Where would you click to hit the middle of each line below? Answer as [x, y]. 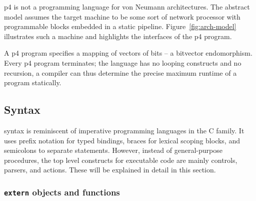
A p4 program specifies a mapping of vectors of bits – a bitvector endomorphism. [128, 53]
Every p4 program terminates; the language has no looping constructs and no [123, 62]
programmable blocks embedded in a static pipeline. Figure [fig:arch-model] [120, 26]
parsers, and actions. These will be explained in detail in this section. [110, 170]
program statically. [33, 82]
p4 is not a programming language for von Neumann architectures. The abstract [127, 7]
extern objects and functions [62, 192]
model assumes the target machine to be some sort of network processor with [122, 16]
